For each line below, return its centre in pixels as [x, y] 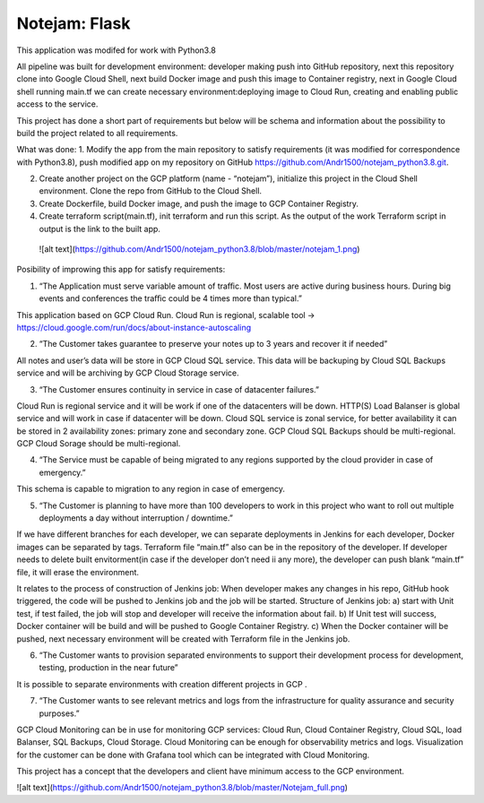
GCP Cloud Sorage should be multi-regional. [99, 444]
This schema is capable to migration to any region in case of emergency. [151, 489]
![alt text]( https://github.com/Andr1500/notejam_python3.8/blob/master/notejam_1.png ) [199, 249]
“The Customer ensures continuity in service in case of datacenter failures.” [179, 389]
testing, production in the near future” [108, 668]
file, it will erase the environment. [78, 572]
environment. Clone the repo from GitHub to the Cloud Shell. [151, 191]
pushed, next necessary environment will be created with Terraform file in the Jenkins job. [183, 639]
